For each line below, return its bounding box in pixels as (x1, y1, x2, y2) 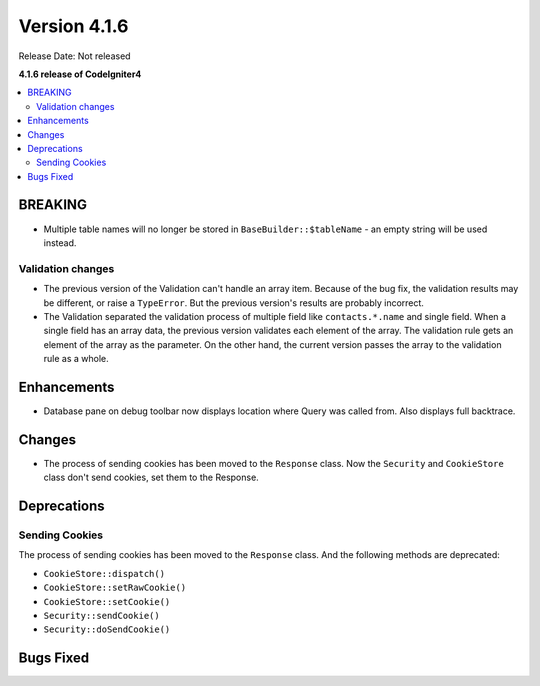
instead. (43, 236, 77, 249)
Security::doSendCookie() (43, 624, 171, 635)
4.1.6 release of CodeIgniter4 (18, 68, 142, 80)
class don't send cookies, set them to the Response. (43, 471, 259, 484)
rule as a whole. (43, 353, 109, 365)
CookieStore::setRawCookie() (43, 582, 187, 594)
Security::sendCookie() (43, 610, 160, 621)
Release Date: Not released (18, 50, 131, 62)
